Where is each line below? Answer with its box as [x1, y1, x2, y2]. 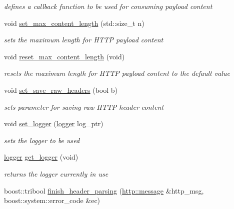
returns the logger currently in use [4, 168, 108, 179]
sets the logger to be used [4, 135, 80, 145]
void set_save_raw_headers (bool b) [4, 84, 118, 95]
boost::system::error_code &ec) [4, 195, 100, 206]
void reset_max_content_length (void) [4, 51, 125, 61]
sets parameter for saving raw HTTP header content [4, 101, 164, 112]
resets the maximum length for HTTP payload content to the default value [4, 68, 230, 78]
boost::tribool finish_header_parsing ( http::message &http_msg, [4, 185, 204, 196]
